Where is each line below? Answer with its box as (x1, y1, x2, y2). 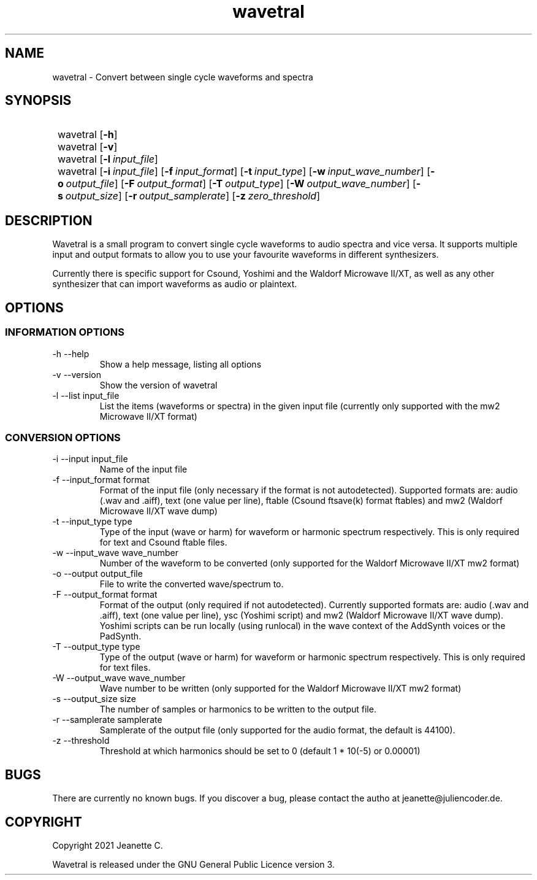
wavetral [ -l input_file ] (58, 153, 158, 166)
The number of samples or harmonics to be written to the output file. (99, 704, 376, 715)
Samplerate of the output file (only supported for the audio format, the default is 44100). (99, 725, 455, 736)
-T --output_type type (52, 641, 140, 652)
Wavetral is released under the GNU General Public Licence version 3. (52, 859, 335, 870)
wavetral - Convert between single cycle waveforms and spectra (52, 71, 313, 82)
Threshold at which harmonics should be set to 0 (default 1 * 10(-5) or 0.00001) (99, 746, 421, 757)
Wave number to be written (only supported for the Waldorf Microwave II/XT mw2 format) (99, 683, 462, 694)
